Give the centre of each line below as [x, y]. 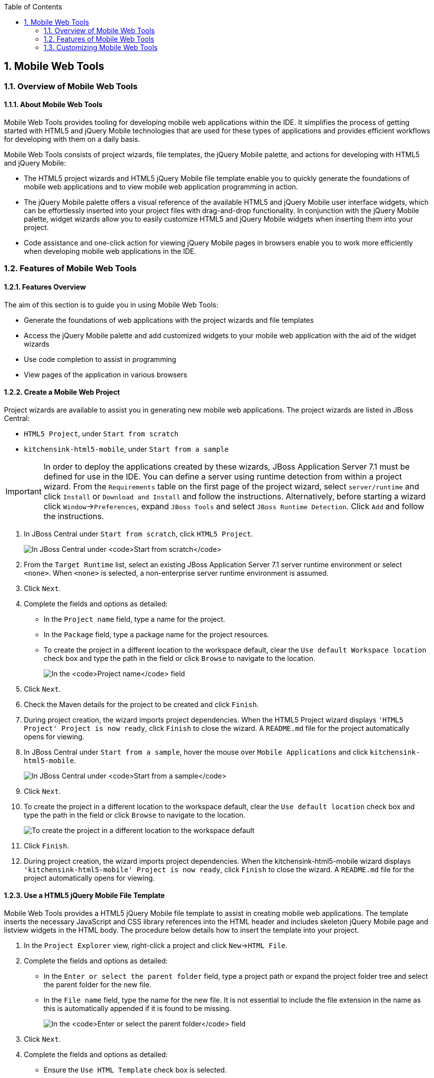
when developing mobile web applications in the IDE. [110, 251]
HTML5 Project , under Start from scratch [101, 433]
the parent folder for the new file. [98, 985]
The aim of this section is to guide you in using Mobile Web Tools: [111, 304]
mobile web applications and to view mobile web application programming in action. [161, 187]
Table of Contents [33, 7]
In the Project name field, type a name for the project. [134, 619]
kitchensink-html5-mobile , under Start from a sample [126, 449]
